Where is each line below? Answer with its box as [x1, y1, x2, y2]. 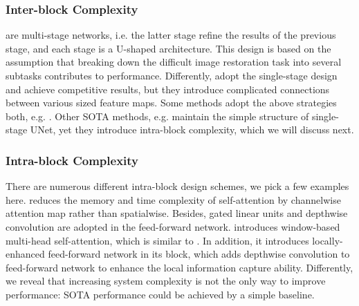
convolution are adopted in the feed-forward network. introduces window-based [6, 219, 340, 233]
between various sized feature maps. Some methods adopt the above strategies [6, 95, 337, 110]
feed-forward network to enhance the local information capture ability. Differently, [6, 260, 353, 274]
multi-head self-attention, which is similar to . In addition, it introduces [6, 233, 309, 247]
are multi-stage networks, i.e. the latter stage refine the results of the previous [6, 28, 336, 42]
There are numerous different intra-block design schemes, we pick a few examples [6, 179, 349, 193]
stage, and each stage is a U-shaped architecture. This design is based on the [6, 41, 331, 55]
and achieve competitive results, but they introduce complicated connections [6, 82, 330, 96]
